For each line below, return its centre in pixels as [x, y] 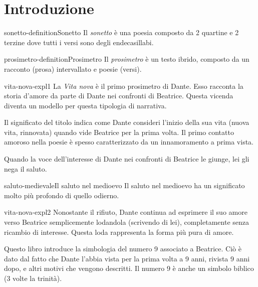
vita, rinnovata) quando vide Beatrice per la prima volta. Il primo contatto [119, 132]
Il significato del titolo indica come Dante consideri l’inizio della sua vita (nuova [127, 122]
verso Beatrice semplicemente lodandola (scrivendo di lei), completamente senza [126, 222]
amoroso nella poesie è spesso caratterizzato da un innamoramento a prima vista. [129, 142]
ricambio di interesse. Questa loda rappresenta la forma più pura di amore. [119, 232]
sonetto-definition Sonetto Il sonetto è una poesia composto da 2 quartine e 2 [121, 32]
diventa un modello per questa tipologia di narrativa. [85, 105]
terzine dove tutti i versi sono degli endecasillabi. [79, 42]
